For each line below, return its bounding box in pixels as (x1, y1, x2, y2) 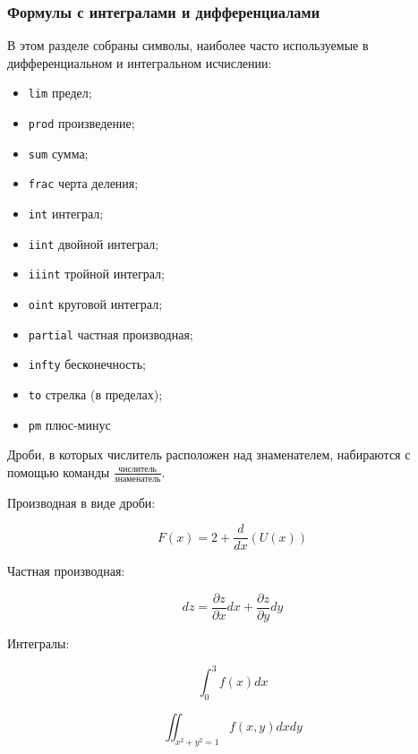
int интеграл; (28, 204, 104, 223)
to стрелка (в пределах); (28, 384, 163, 403)
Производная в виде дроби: (7, 493, 156, 511)
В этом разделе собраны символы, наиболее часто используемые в (7, 36, 369, 55)
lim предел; (28, 83, 92, 102)
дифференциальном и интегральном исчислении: (7, 53, 272, 72)
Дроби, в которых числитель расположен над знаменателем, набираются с (7, 445, 411, 464)
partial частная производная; (28, 324, 193, 343)
